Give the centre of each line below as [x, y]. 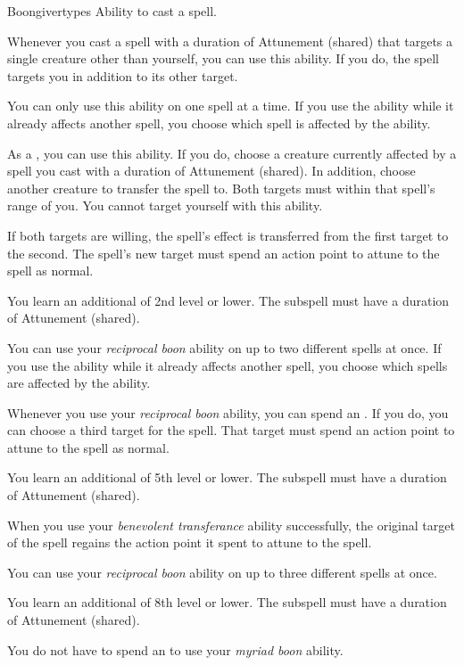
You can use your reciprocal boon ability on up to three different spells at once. [222, 572]
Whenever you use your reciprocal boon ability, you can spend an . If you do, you [228, 412]
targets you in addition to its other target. [123, 75]
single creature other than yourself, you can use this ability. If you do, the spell [223, 58]
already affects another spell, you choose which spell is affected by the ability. [219, 123]
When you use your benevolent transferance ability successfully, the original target [231, 525]
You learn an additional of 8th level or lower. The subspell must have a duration [227, 602]
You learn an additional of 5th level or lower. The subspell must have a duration [227, 477]
